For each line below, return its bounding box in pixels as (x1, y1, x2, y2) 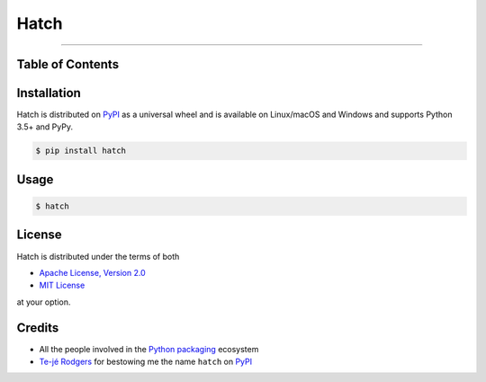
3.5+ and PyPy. (16, 121, 74, 132)
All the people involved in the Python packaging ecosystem (39, 343, 259, 354)
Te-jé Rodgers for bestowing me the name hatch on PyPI (39, 356, 252, 368)
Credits (16, 320, 59, 335)
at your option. (16, 297, 71, 307)
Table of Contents (16, 57, 120, 72)
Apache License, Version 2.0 (39, 267, 146, 278)
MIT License (39, 280, 85, 291)
